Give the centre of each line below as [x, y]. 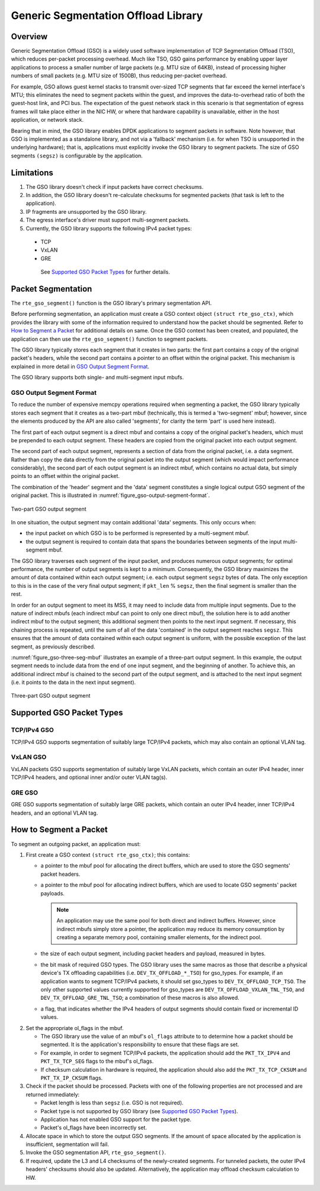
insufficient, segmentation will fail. [68, 1144]
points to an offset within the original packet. [65, 476]
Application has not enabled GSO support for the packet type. [116, 1119]
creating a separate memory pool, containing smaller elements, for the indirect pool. [159, 937]
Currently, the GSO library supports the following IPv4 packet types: [109, 228]
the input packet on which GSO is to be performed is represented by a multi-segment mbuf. [137, 533]
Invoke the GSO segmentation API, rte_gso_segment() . [96, 1152]
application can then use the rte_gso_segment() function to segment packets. [109, 339]
